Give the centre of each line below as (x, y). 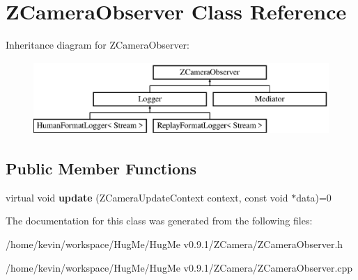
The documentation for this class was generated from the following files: (159, 221)
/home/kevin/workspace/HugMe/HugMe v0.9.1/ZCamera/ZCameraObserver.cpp (179, 267)
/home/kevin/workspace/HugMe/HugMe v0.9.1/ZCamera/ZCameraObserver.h (174, 244)
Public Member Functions (101, 168)
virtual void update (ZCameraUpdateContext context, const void (147, 197)
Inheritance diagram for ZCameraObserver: (98, 45)
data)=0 (314, 197)
